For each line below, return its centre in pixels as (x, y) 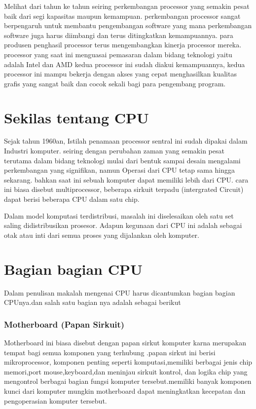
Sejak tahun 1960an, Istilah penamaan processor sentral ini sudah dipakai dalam (126, 141)
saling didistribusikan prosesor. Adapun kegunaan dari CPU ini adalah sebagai (123, 225)
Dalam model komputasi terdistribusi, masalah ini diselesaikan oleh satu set (119, 215)
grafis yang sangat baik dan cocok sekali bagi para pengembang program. (115, 83)
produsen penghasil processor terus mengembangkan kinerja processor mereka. (123, 45)
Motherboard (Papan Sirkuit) (64, 324)
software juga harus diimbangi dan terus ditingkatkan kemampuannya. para (119, 35)
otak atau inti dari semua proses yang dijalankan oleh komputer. (102, 235)
